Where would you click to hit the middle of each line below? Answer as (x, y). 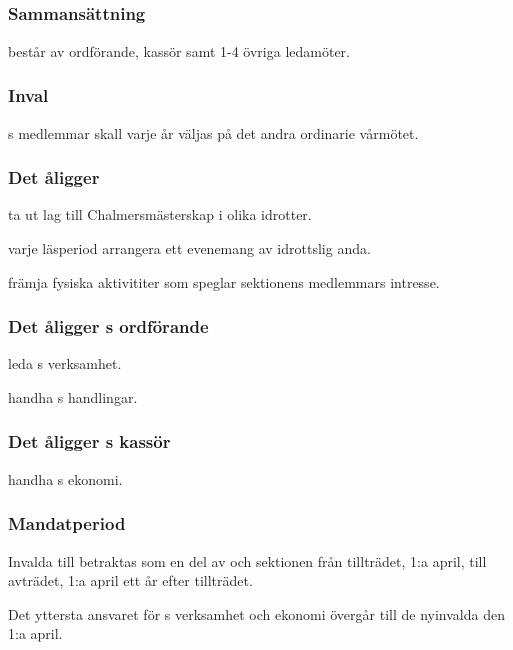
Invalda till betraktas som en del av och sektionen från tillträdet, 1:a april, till (247, 560)
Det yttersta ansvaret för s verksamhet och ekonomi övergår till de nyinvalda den (256, 613)
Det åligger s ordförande (108, 326)
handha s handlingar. (73, 396)
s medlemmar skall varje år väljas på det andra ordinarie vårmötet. (213, 132)
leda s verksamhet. (65, 363)
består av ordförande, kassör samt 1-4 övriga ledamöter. (179, 50)
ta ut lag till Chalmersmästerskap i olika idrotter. (160, 214)
